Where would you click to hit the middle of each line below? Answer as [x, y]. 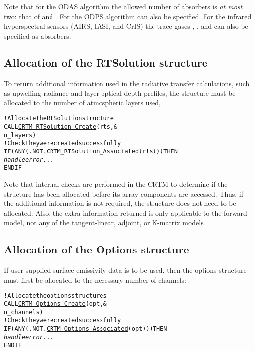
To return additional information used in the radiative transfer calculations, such [127, 83]
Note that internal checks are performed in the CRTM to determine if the [116, 183]
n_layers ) [20, 135]
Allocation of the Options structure [97, 249]
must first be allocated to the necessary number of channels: [95, 279]
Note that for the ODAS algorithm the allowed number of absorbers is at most [123, 6]
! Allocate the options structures [55, 296]
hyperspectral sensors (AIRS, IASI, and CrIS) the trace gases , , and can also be [126, 26]
